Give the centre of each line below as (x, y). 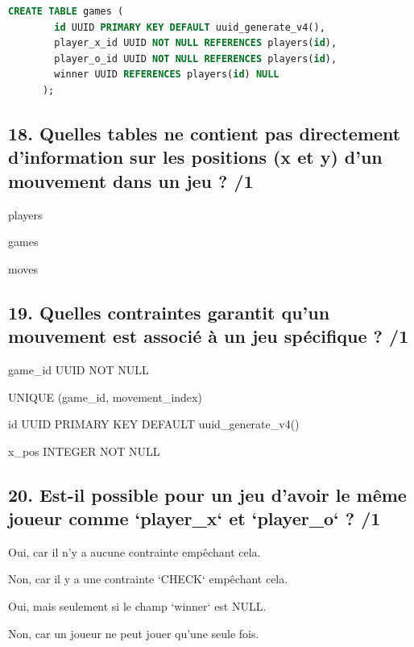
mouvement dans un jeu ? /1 (131, 180)
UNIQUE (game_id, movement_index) (105, 397)
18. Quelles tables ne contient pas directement (205, 133)
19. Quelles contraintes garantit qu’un (169, 312)
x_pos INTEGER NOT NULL (84, 451)
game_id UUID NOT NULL (79, 369)
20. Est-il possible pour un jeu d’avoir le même (207, 494)
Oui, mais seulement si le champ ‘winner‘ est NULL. (137, 606)
